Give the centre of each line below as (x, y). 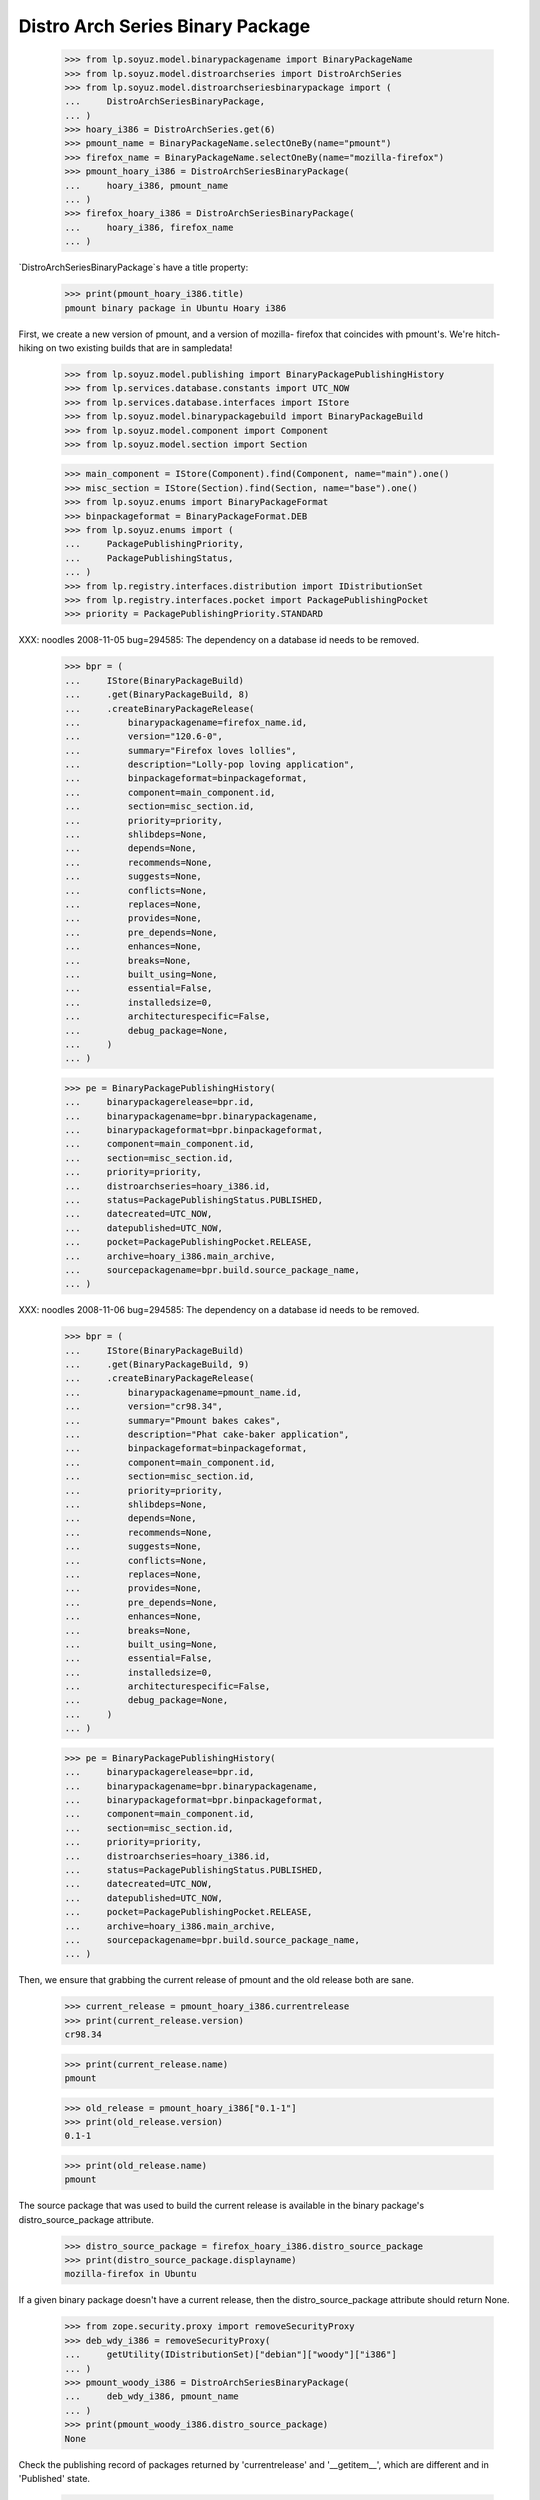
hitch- (488, 334)
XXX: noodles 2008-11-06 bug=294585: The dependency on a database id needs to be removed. (219, 1310)
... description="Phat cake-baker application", (207, 1434)
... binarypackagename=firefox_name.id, (186, 722)
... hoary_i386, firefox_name (149, 227)
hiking (31, 347)
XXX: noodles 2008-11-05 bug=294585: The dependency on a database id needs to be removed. (219, 640)
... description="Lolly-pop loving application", (209, 764)
